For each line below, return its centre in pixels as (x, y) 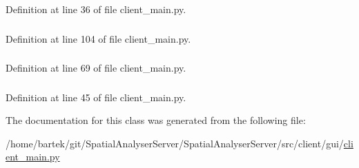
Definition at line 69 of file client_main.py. (96, 68)
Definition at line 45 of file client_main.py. (96, 97)
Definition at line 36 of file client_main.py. (96, 9)
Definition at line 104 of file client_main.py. (98, 38)
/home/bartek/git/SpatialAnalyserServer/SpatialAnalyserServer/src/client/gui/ (175, 143)
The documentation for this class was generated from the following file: (156, 120)
